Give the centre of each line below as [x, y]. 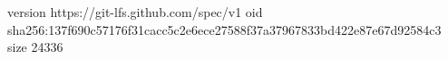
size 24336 [35, 47]
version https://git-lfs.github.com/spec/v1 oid [135, 12]
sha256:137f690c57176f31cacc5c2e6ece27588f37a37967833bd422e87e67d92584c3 [224, 29]
